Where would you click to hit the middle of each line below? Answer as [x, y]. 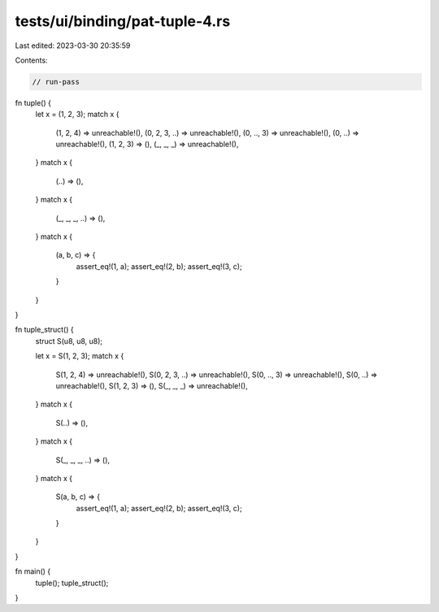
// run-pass [56, 82]
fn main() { [33, 571]
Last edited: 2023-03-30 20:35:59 [73, 46]
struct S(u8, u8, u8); [69, 341]
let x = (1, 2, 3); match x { [77, 115]
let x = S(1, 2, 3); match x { [80, 356]
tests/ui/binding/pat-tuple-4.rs [123, 21]
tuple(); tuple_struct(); [72, 583]
